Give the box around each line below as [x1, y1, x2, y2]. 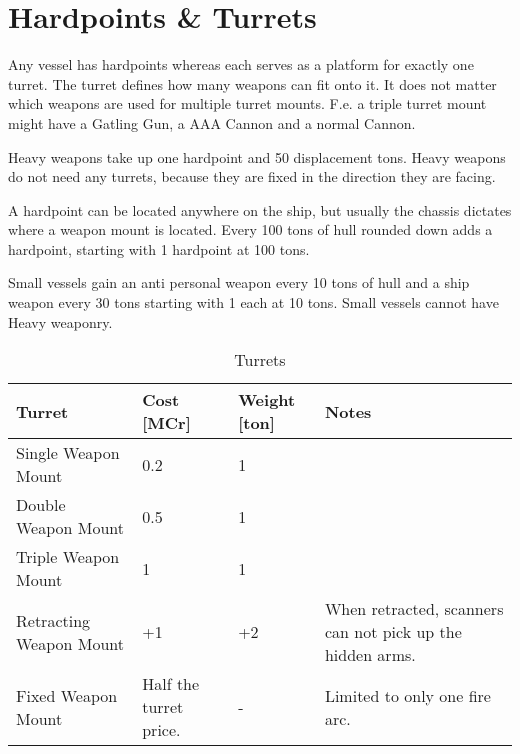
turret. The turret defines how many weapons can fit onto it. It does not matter [8, 73, 497, 94]
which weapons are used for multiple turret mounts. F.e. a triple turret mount [8, 93, 487, 114]
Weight [238, 388, 296, 412]
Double [16, 493, 66, 517]
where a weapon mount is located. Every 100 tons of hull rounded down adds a [8, 219, 493, 240]
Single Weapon [16, 441, 120, 465]
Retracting [16, 608, 91, 632]
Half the [142, 672, 200, 696]
